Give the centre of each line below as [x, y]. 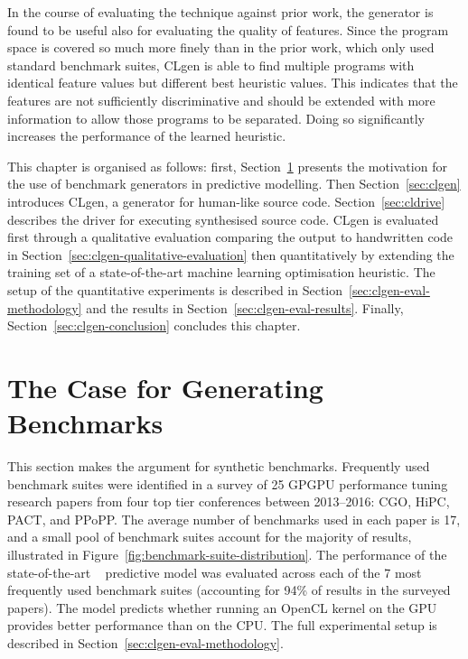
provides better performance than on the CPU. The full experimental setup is [222, 625]
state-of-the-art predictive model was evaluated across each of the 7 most [215, 572]
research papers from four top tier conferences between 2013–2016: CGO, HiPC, [229, 501]
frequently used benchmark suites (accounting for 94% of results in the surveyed [229, 590]
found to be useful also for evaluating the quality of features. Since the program [228, 29]
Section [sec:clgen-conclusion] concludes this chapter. [154, 325]
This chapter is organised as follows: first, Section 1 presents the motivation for [227, 166]
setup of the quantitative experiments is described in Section [175, 289]
